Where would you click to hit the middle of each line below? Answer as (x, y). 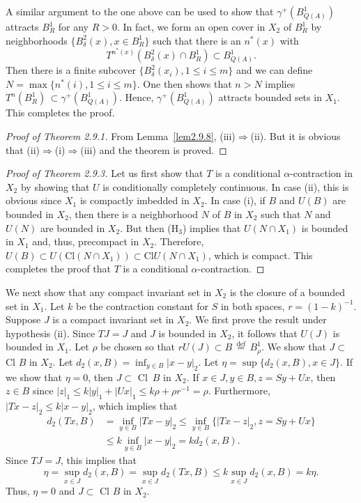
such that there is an (197, 40)
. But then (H (149, 227)
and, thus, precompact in (86, 241)
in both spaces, (253, 305)
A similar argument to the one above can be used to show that (140, 11)
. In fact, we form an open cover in (191, 26)
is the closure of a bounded (287, 292)
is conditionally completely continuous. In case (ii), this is (226, 186)
